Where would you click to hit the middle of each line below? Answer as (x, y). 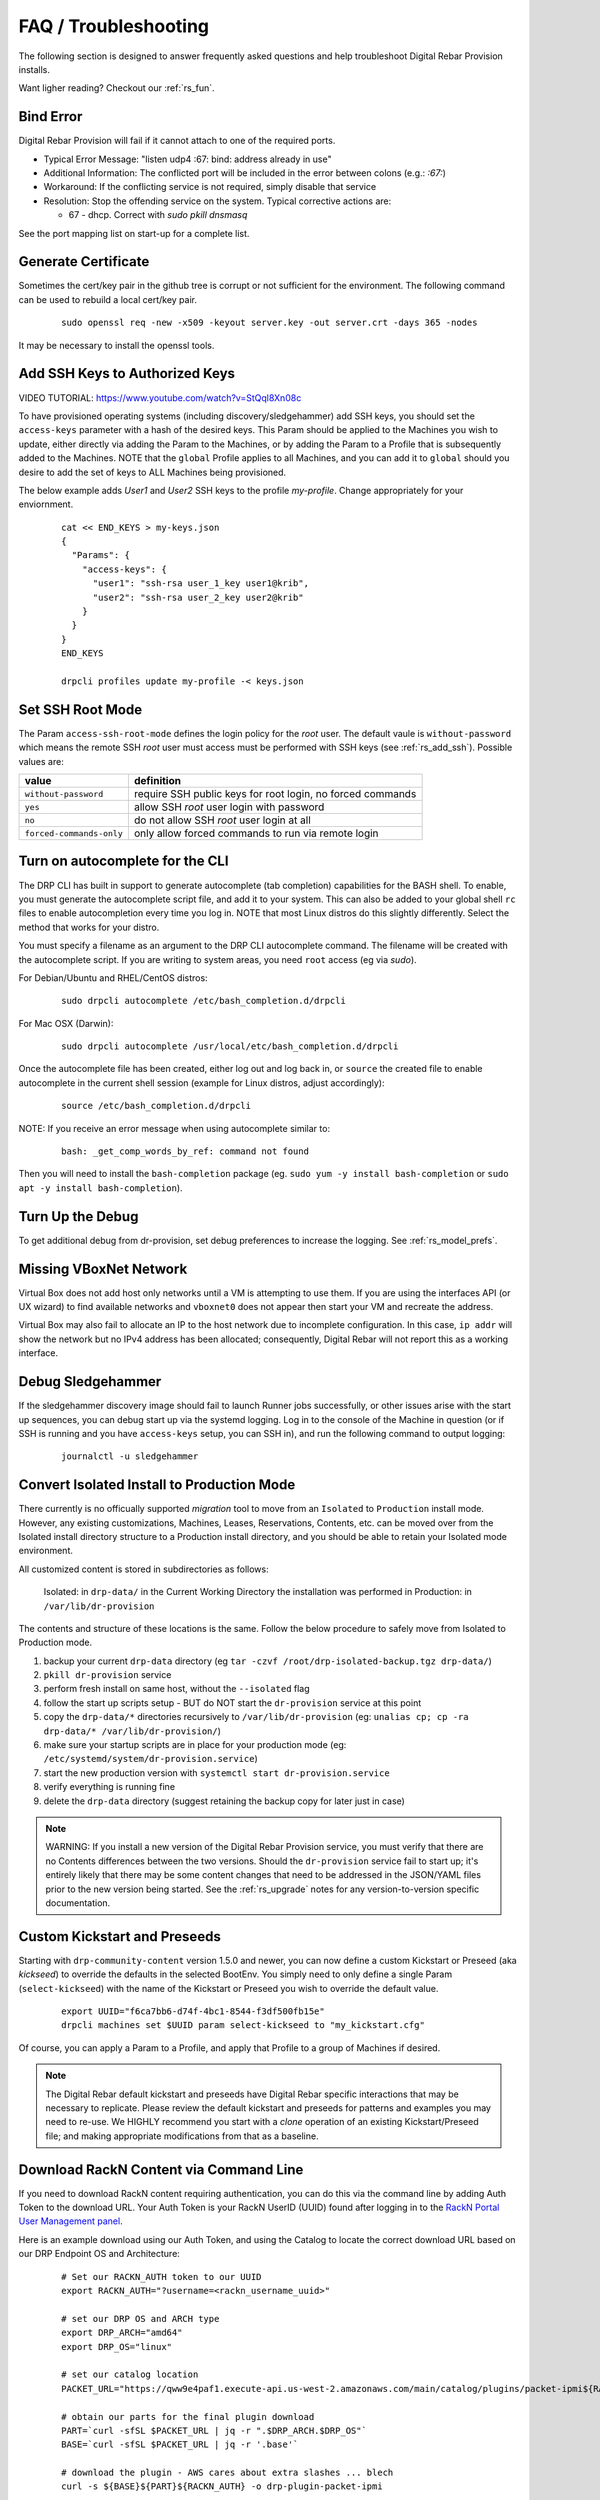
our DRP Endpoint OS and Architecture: (99, 2254)
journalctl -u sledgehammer (130, 1456)
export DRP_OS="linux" (117, 2346)
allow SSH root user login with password (229, 807)
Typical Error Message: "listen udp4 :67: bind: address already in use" (187, 159)
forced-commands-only (74, 833)
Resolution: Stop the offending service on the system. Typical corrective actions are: (217, 201)
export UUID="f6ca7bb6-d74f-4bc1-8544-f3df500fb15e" (193, 2011)
